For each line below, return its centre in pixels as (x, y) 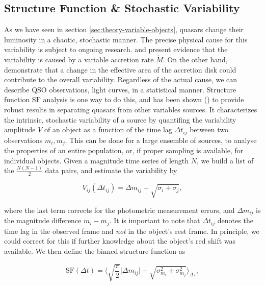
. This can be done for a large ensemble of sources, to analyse (161, 140)
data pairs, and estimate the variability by (111, 170)
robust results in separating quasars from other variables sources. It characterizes (131, 109)
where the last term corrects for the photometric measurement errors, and (120, 210)
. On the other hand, (195, 59)
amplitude (20, 129)
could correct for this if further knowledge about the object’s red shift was (120, 241)
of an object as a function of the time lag (108, 129)
